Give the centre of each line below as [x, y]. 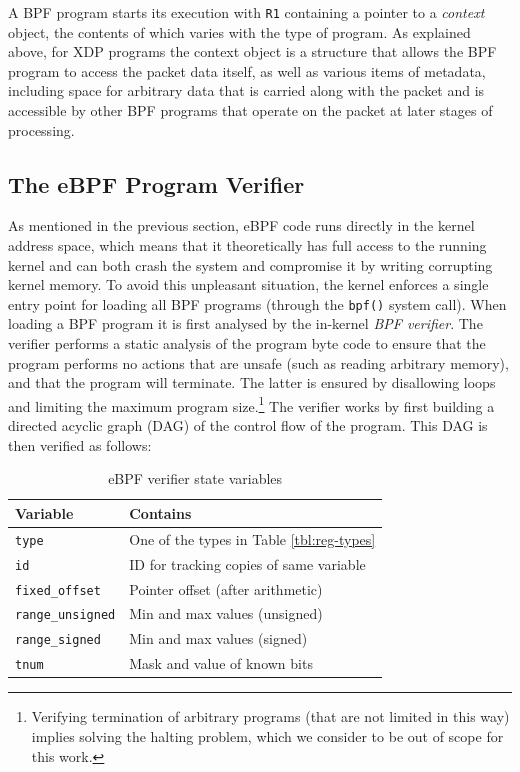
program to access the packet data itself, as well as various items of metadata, [247, 70]
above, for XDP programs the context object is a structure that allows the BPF [252, 51]
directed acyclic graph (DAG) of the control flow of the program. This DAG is [248, 425]
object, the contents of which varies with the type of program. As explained [239, 31]
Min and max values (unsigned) [226, 613]
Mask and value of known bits [221, 663]
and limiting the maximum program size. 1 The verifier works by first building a [251, 404]
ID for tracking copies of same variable [247, 563]
